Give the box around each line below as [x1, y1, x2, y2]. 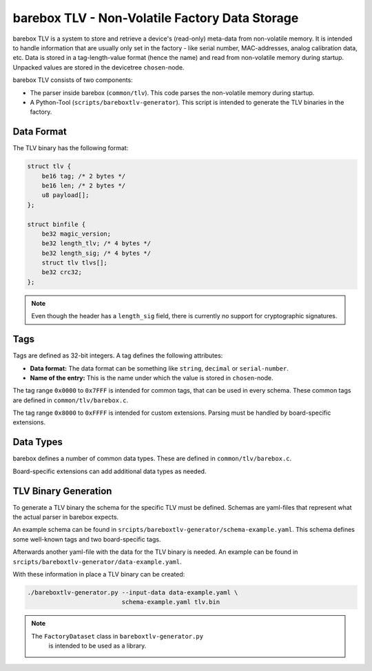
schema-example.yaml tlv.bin [121, 598, 220, 606]
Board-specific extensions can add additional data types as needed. [12, 467, 207, 475]
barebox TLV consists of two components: [12, 76, 134, 84]
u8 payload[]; [41, 192, 90, 199]
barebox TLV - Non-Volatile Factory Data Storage [12, 10, 299, 25]
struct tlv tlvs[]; [41, 259, 108, 267]
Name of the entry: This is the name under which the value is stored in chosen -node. [30, 373, 273, 382]
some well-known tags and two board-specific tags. [12, 535, 161, 544]
